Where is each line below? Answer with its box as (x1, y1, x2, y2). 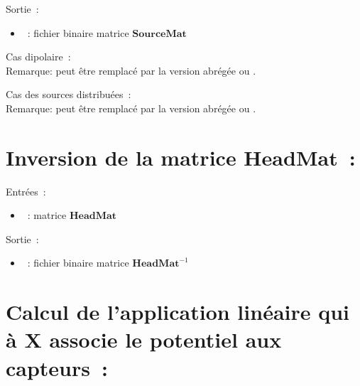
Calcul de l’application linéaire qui (6, 297, 350, 326)
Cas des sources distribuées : (6, 87, 131, 102)
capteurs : (6, 353, 109, 382)
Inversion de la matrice (6, 142, 236, 171)
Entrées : (6, 183, 46, 198)
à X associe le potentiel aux (6, 325, 282, 354)
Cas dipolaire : (6, 49, 71, 64)
